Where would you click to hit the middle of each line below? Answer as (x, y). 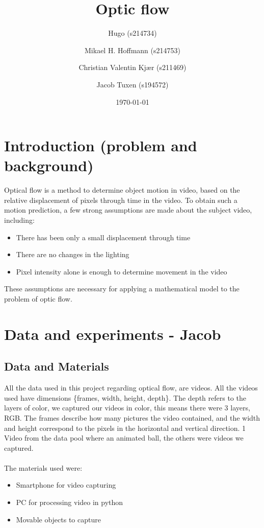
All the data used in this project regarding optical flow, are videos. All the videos (131, 388)
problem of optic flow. (38, 298)
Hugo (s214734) (133, 33)
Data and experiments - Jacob (113, 334)
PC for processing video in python (70, 502)
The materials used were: (43, 467)
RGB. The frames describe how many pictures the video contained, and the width (132, 417)
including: (19, 220)
